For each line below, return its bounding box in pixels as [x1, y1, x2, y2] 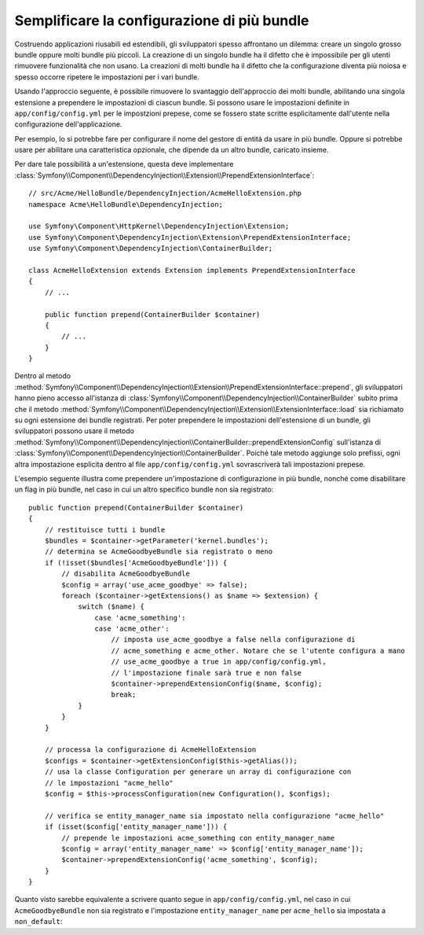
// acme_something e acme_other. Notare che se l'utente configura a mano [111, 646, 406, 655]
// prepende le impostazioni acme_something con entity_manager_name [61, 834, 335, 842]
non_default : [14, 917, 63, 926]
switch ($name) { [78, 602, 145, 611]
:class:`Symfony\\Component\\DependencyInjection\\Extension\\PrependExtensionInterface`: [14, 170, 315, 180]
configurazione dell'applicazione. [14, 120, 122, 129]
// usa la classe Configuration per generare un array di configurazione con [44, 768, 352, 776]
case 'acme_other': [94, 624, 170, 633]
